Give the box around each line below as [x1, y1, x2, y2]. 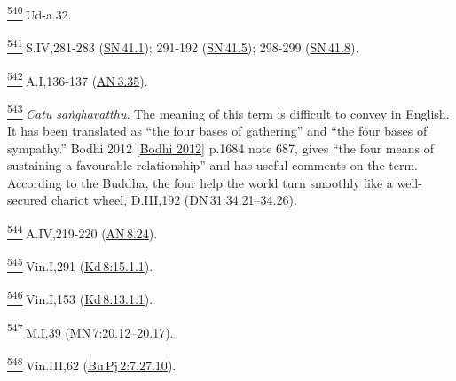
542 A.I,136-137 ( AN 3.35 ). [7, 68, 148, 89]
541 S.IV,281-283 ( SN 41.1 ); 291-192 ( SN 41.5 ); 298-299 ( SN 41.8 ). [7, 35, 359, 56]
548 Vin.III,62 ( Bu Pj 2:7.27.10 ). [7, 353, 177, 374]
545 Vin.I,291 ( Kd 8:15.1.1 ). [7, 254, 153, 275]
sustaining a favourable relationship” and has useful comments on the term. [7, 156, 418, 175]
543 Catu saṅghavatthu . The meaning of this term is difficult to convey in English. [7, 101, 450, 122]
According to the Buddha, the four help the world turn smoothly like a [7, 173, 393, 191]
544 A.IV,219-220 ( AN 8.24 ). [7, 221, 158, 242]
